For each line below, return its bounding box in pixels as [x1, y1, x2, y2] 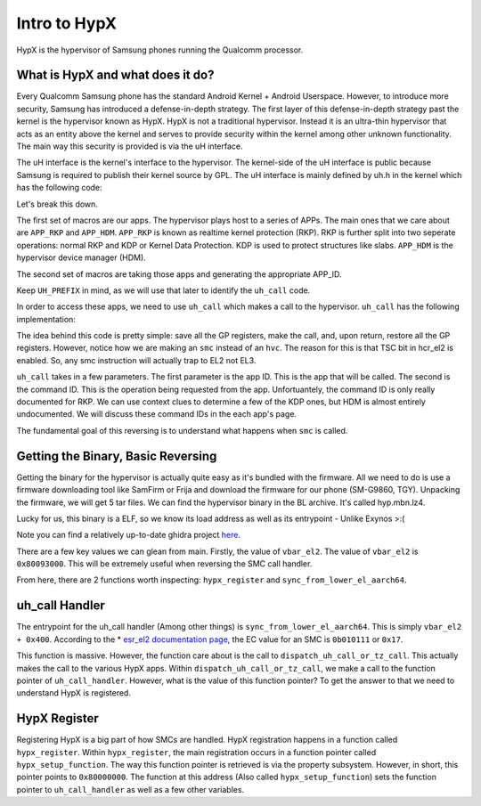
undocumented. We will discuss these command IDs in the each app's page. [16, 409, 298, 419]
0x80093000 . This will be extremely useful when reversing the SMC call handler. [16, 558, 313, 569]
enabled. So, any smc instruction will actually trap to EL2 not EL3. [16, 354, 257, 365]
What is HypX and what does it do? [16, 68, 215, 83]
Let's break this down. [16, 199, 98, 209]
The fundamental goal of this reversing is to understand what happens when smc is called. [16, 425, 348, 436]
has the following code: [16, 183, 102, 193]
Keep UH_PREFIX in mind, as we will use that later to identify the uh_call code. [16, 285, 311, 296]
